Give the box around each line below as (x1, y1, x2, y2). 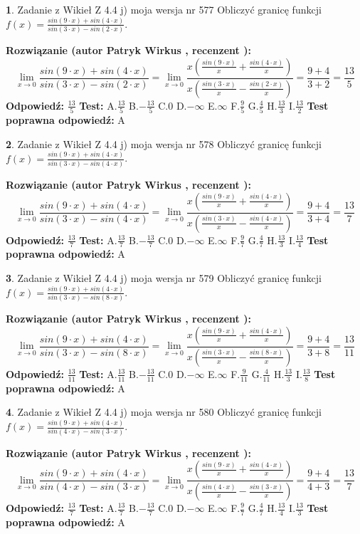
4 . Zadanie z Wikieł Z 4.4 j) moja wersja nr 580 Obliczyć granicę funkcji (6, 404, 322, 419)
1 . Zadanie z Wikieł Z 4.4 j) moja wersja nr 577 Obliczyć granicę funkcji (6, 2, 322, 16)
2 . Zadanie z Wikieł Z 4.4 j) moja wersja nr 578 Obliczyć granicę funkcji (6, 136, 322, 151)
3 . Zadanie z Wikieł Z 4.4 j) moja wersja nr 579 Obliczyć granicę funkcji (6, 270, 322, 285)
